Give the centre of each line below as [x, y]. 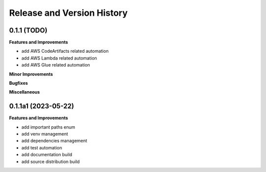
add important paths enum [49, 127]
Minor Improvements [31, 74]
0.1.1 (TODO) [28, 30]
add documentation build [47, 155]
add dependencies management [54, 141]
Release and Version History [68, 13]
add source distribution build [50, 161]
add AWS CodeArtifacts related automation [65, 51]
